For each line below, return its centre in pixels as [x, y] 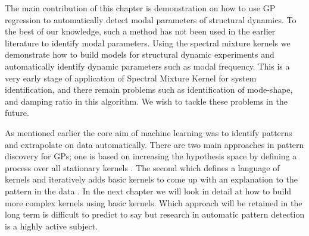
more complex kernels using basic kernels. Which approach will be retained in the [154, 202]
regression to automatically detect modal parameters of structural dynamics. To [151, 19]
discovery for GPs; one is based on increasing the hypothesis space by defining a [151, 156]
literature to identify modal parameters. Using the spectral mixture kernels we [148, 43]
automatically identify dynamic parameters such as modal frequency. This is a [147, 66]
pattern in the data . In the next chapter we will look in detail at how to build [148, 191]
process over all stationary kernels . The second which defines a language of [142, 167]
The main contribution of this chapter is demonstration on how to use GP [140, 8]
